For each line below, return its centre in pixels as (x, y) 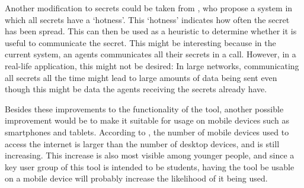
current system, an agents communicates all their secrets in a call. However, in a (151, 54)
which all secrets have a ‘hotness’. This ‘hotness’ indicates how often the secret (147, 19)
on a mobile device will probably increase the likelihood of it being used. (136, 178)
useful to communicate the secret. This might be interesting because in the (140, 42)
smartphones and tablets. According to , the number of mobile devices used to (147, 132)
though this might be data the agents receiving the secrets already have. (136, 89)
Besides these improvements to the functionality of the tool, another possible (144, 108)
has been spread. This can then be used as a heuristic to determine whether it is (151, 31)
